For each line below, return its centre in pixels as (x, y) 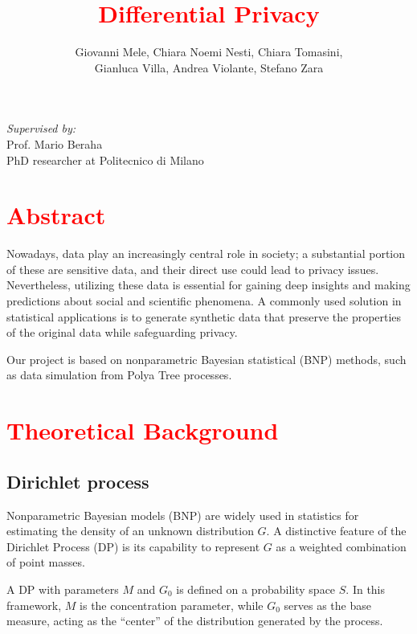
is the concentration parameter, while (172, 605)
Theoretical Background (143, 430)
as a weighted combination (341, 546)
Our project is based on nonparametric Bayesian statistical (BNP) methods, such (206, 359)
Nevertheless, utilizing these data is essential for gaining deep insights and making (208, 285)
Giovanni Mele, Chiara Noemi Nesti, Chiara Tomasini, (209, 52)
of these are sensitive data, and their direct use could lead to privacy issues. (193, 269)
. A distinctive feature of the (336, 531)
